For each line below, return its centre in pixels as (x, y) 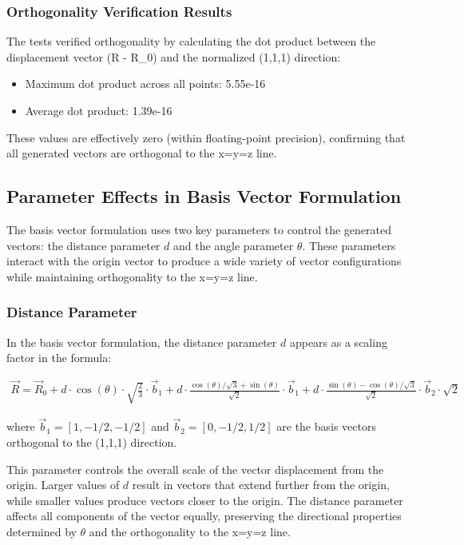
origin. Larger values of (63, 485)
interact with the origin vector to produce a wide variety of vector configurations (204, 261)
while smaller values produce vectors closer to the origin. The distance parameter (205, 500)
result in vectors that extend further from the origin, (261, 485)
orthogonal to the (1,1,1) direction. (92, 442)
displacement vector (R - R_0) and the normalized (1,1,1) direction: (174, 56)
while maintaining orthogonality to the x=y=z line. (132, 276)
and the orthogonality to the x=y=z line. (190, 532)
